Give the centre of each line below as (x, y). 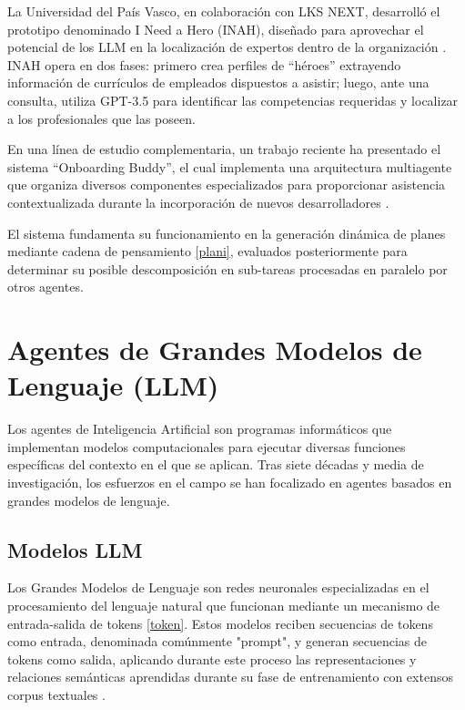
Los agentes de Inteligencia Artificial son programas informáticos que (200, 429)
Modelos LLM (75, 549)
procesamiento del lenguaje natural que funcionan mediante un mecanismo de (224, 605)
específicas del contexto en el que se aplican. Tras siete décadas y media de (216, 464)
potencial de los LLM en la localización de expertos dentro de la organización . (227, 47)
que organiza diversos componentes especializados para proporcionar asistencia (227, 185)
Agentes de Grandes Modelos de (215, 350)
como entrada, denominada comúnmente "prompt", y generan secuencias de (217, 641)
